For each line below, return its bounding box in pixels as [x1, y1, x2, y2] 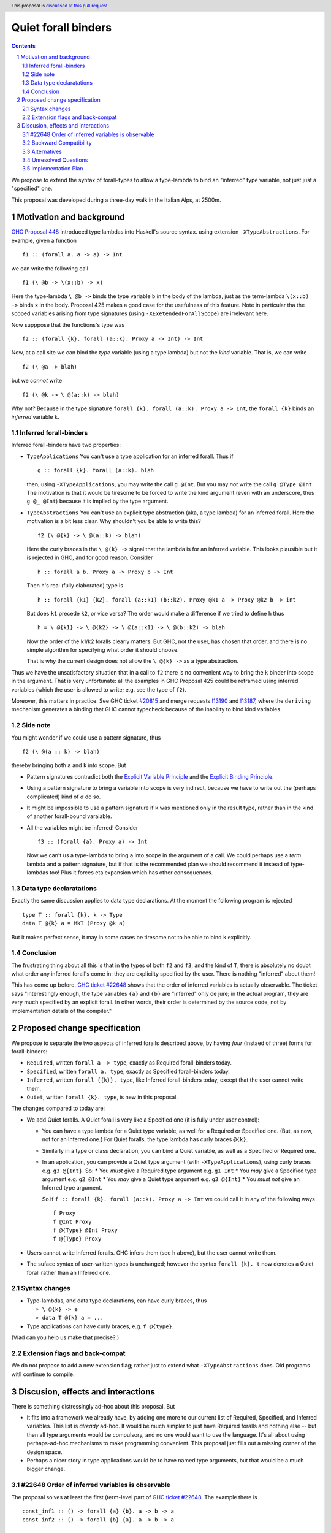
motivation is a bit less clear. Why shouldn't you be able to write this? [26, 518, 202, 525]
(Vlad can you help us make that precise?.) [11, 1334, 120, 1341]
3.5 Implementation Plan [22, 165, 83, 172]
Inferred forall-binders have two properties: [11, 442, 121, 449]
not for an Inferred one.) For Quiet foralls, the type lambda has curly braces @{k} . [42, 1136, 248, 1143]
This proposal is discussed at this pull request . [11, 2, 110, 9]
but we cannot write [11, 377, 63, 384]
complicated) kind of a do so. [26, 793, 101, 800]
